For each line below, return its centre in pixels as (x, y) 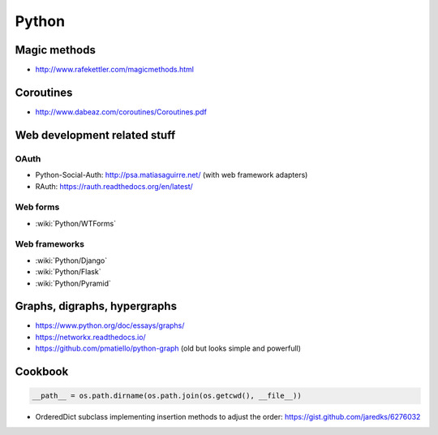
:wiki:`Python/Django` (71, 261)
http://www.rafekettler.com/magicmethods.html (115, 70)
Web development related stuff (95, 135)
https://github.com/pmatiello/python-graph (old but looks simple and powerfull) (168, 348)
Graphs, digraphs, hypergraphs (96, 306)
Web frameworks (50, 244)
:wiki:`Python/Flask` (68, 272)
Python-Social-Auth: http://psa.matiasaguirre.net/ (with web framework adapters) (172, 175)
